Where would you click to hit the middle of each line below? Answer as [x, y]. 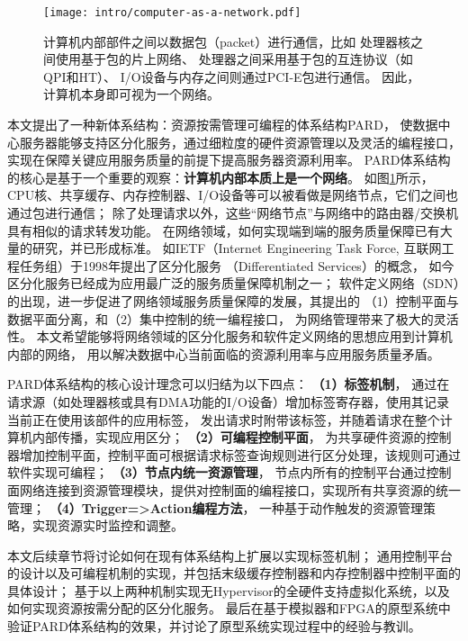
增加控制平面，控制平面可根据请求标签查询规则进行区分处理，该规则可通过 [240, 454]
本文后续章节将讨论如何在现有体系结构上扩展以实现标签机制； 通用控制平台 [230, 555]
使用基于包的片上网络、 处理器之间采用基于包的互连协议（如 [234, 59]
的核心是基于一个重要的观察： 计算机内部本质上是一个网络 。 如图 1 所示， [220, 177]
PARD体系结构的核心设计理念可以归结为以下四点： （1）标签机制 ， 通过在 [229, 384]
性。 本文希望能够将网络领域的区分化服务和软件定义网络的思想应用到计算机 [230, 336]
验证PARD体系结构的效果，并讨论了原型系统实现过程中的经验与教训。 [214, 626]
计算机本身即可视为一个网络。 [131, 94]
